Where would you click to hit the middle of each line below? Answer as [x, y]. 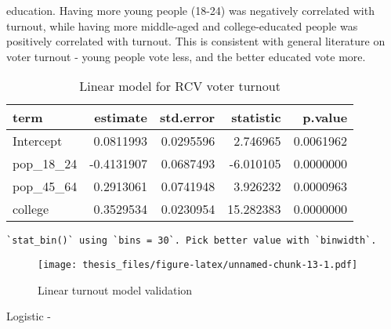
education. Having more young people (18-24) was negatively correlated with [190, 10]
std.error [188, 117]
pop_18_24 [45, 164]
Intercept [38, 141]
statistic [256, 117]
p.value [325, 117]
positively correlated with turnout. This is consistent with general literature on [196, 41]
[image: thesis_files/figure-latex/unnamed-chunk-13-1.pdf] [198, 265]
